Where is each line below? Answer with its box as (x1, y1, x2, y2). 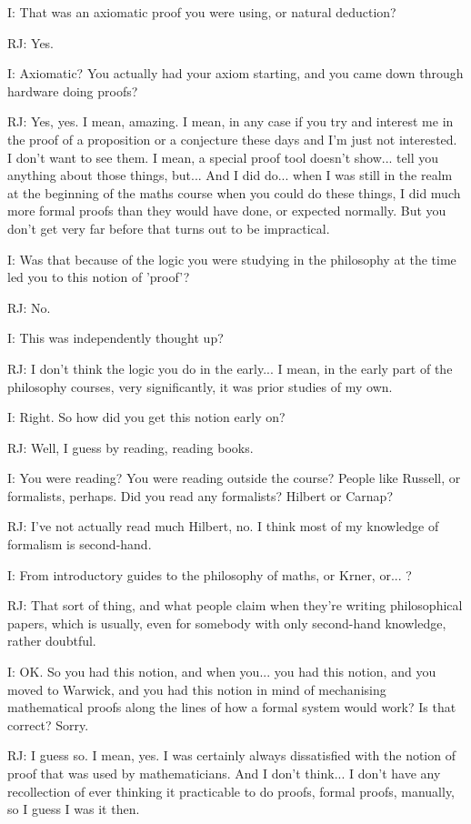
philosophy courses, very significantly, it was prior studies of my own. (7, 377, 393, 396)
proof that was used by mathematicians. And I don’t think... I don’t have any (7, 764, 441, 782)
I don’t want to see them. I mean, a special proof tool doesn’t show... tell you (7, 147, 438, 166)
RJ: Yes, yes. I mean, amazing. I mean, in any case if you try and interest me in (7, 112, 454, 131)
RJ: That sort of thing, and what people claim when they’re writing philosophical (7, 596, 463, 615)
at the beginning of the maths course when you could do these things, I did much (7, 183, 461, 202)
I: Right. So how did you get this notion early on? (7, 407, 286, 427)
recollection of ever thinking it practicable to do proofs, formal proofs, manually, (7, 781, 455, 800)
